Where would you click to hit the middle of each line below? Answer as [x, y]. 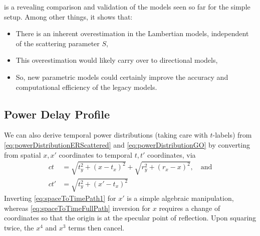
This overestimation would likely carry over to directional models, [117, 60]
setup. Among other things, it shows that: [68, 16]
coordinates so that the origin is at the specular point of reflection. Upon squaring [130, 218]
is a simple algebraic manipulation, [180, 198]
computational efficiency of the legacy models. [86, 87]
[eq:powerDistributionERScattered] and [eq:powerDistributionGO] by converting [127, 144]
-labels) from [232, 135]
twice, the [19, 228]
